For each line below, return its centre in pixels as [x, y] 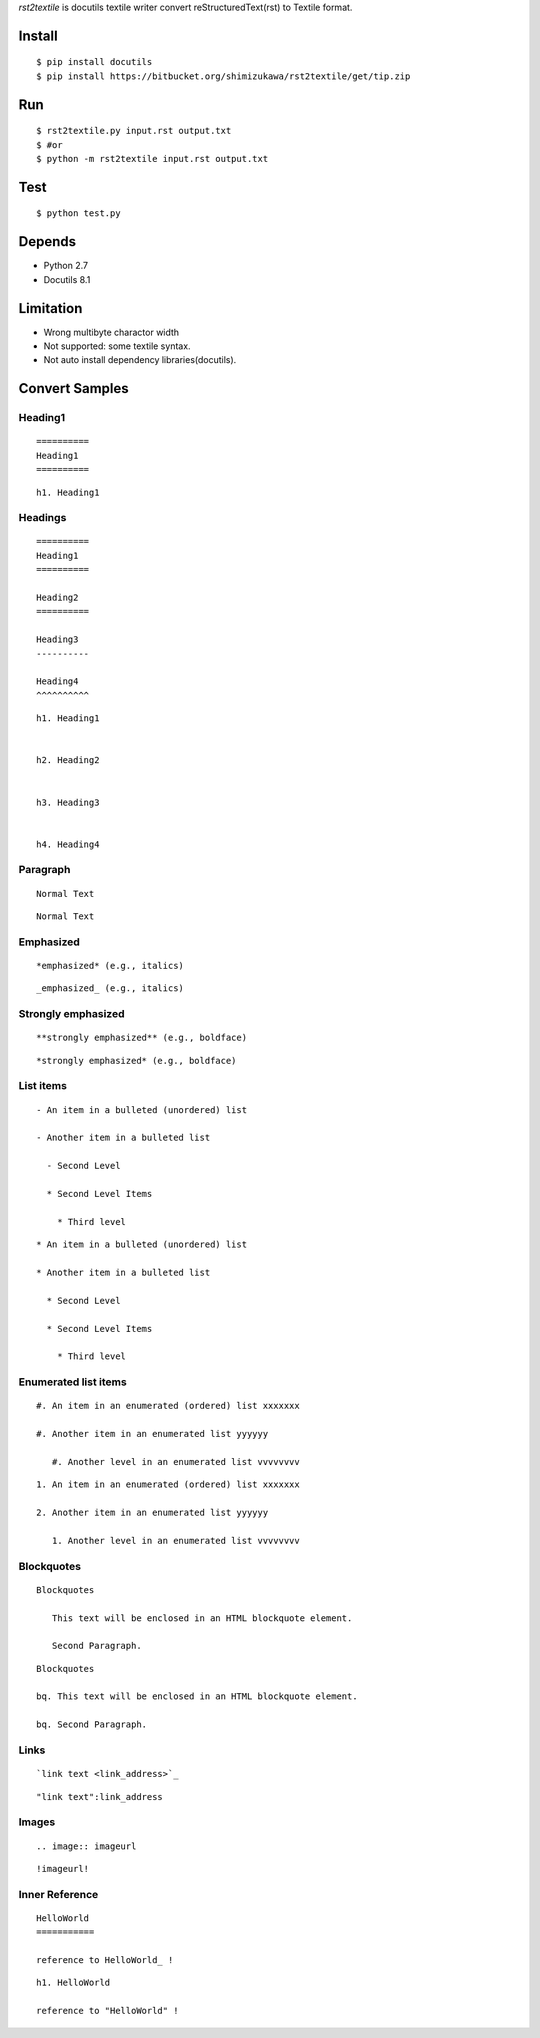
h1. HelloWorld [73, 1983]
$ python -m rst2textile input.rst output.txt [152, 158]
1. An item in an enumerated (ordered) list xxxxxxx [168, 1484]
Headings [42, 518]
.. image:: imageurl [86, 1846]
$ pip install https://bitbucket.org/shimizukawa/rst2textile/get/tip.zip [223, 76]
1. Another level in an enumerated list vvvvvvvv [175, 1540]
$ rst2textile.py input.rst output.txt [134, 131]
